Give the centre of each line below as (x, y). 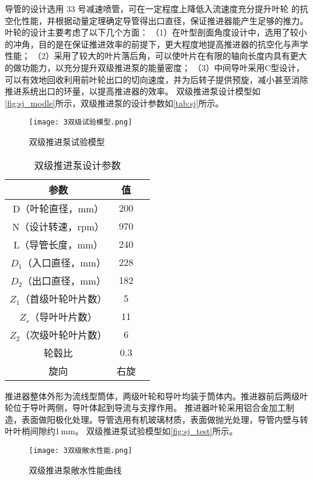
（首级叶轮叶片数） (64, 298)
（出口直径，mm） (64, 280)
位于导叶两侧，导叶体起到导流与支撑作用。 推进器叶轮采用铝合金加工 (149, 408)
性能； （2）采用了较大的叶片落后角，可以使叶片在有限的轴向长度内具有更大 (156, 56)
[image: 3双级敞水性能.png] (81, 450)
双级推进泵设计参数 (77, 165)
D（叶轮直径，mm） (58, 208)
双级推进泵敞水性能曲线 (75, 469)
